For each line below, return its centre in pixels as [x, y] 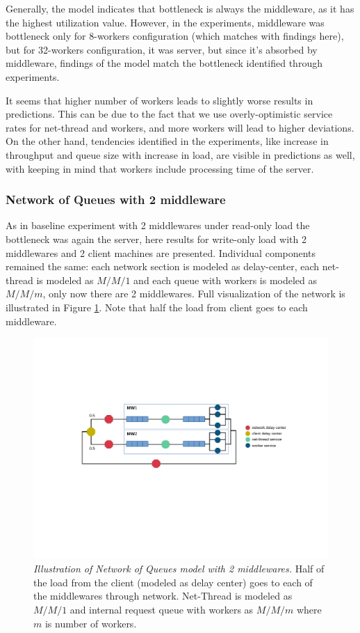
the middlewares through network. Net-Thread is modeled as [163, 596]
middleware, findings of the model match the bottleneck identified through [164, 63]
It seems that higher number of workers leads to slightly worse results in [159, 100]
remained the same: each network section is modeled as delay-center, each [163, 266]
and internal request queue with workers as [162, 610]
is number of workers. [91, 623]
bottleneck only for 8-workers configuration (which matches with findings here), [175, 36]
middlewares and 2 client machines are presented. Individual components [161, 252]
